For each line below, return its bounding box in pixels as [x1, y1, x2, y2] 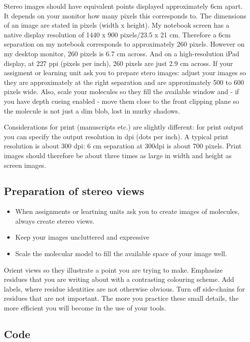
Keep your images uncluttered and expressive [15, 232, 149, 242]
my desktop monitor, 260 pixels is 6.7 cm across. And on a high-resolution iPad [4, 48, 239, 58]
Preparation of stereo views [4, 183, 145, 198]
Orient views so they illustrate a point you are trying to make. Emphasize [4, 264, 223, 275]
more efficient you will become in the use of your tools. [4, 303, 166, 313]
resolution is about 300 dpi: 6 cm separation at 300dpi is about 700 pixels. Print [4, 141, 242, 151]
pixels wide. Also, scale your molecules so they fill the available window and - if [4, 86, 239, 97]
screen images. [4, 160, 46, 170]
